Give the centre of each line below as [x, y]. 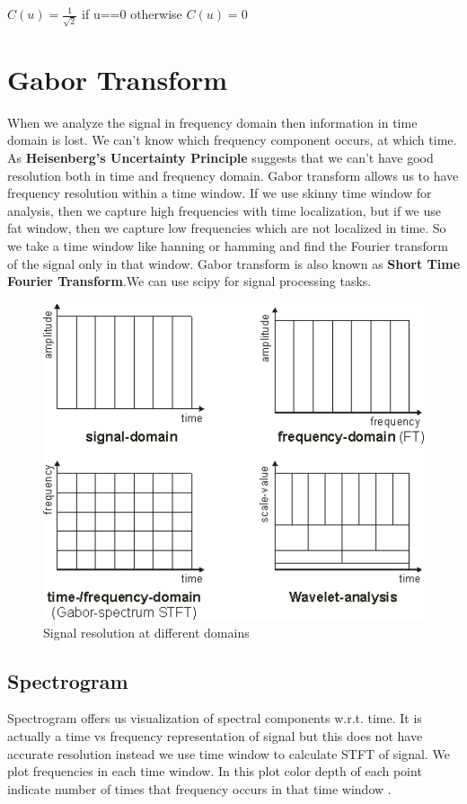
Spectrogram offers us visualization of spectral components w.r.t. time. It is [215, 718]
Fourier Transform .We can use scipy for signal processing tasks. [189, 281]
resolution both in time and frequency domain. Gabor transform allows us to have [233, 175]
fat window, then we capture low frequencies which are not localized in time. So [227, 228]
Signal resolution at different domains [146, 632]
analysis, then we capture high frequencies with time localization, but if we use [224, 210]
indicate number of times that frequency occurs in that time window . [199, 788]
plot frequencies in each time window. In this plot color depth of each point [215, 771]
